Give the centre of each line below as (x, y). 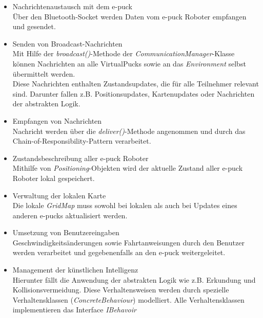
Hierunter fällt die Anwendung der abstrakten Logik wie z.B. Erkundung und (134, 279)
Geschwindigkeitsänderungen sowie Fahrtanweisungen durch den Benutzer (128, 242)
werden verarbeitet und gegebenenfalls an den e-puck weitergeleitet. (119, 252)
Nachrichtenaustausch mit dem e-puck (72, 6)
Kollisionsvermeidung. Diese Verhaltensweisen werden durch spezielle (121, 290)
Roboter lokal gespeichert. (54, 178)
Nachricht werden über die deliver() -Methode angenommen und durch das (129, 131)
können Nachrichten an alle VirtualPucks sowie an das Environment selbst (129, 63)
